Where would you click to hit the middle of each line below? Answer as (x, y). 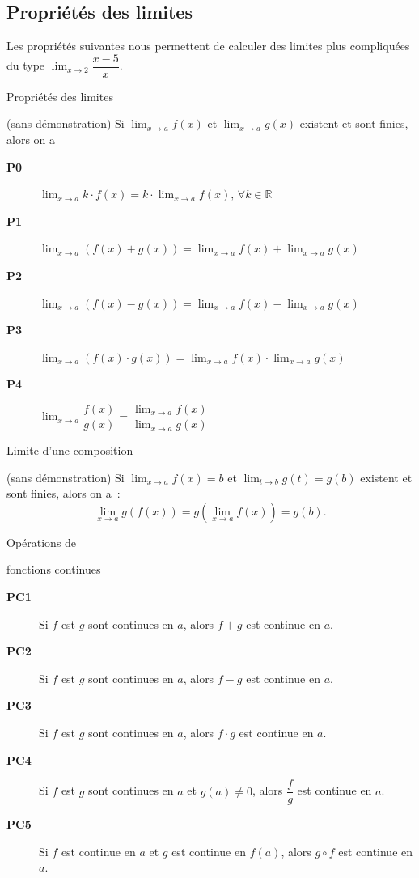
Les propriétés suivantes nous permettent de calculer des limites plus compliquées (208, 46)
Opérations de (42, 542)
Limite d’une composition (70, 450)
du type (26, 65)
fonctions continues (54, 569)
